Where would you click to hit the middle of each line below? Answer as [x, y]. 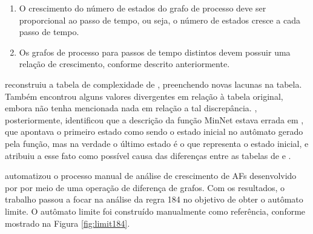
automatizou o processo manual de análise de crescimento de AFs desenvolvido [151, 176]
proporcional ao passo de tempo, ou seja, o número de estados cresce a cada [160, 20]
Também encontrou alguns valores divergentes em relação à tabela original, [144, 96]
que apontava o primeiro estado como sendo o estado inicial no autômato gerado [154, 132]
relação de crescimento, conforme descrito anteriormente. [124, 64]
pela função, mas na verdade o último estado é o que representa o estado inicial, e [157, 143]
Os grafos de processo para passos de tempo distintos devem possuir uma [155, 52]
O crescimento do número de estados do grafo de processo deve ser [143, 8]
